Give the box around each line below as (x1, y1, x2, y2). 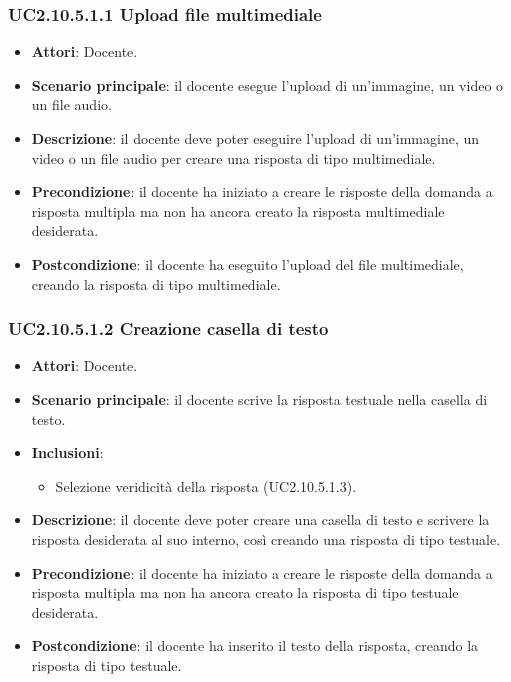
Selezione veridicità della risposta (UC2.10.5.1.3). (55, 475, 357, 496)
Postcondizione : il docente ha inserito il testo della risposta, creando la (31, 635, 479, 656)
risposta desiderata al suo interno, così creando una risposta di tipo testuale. (31, 528, 501, 549)
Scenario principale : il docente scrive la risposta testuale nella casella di (31, 388, 488, 409)
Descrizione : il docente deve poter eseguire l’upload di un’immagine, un (31, 128, 480, 148)
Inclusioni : (31, 442, 104, 463)
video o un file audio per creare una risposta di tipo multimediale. (31, 147, 436, 168)
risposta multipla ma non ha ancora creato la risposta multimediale (31, 200, 445, 221)
